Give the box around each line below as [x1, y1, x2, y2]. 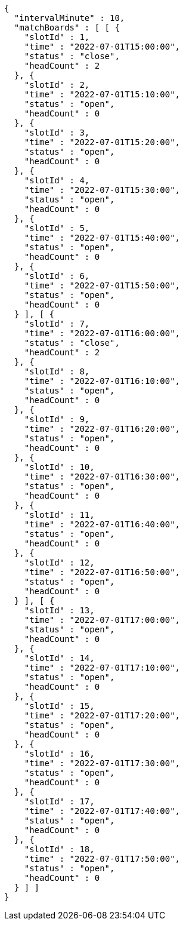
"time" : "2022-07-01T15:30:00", [24, 185, 181, 195]
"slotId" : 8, [24, 367, 90, 376]
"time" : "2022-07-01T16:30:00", [24, 472, 181, 481]
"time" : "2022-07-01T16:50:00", [24, 567, 181, 577]
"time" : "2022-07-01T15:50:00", [24, 281, 181, 290]
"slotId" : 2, [24, 80, 90, 90]
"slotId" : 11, [24, 510, 95, 520]
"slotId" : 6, [24, 271, 90, 281]
